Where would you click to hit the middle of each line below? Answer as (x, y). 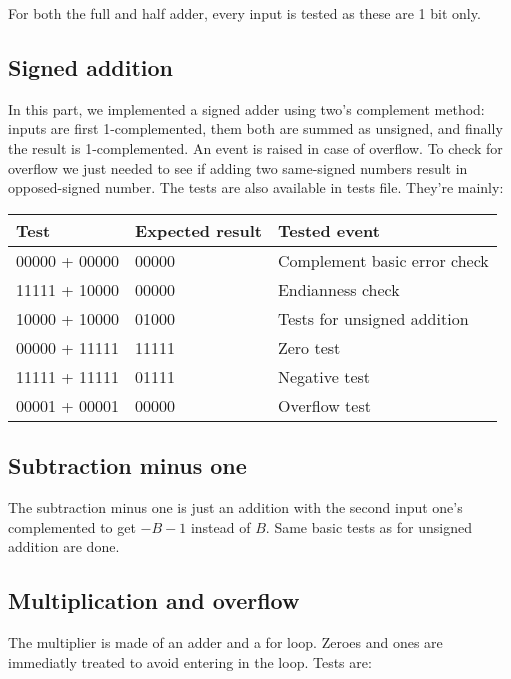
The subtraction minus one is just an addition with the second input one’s (235, 506)
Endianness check (338, 289)
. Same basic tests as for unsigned (368, 526)
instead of (220, 526)
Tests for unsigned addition (373, 318)
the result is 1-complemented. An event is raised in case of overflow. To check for (255, 147)
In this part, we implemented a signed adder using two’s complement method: (246, 108)
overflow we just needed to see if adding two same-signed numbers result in (238, 167)
